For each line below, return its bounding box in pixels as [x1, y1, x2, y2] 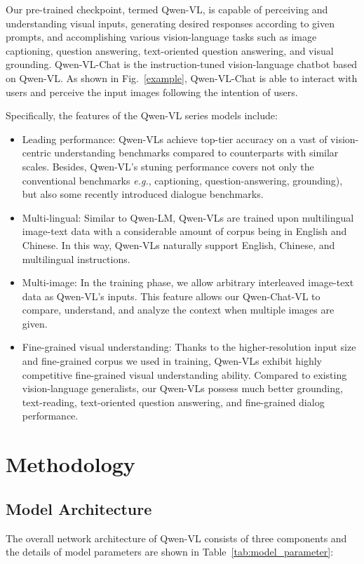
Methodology [6, 450, 135, 478]
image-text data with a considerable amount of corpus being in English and [22, 224, 347, 239]
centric [22, 145, 51, 160]
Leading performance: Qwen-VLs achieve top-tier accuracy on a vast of [22, 131, 328, 146]
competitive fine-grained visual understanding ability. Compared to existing [22, 367, 347, 382]
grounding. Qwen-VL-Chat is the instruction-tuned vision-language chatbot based [6, 57, 358, 72]
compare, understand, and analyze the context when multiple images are [22, 302, 335, 317]
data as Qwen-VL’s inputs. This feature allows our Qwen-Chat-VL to [22, 288, 321, 303]
